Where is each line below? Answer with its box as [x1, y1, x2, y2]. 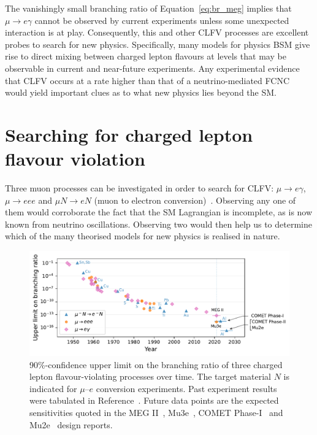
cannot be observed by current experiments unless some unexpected [34, 13, 289, 26]
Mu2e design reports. [29, 418, 113, 431]
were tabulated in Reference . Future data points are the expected [29, 394, 279, 407]
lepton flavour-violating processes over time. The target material [29, 370, 271, 383]
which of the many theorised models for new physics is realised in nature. [5, 229, 280, 242]
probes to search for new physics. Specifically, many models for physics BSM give [5, 37, 310, 50]
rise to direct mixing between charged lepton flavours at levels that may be [5, 50, 286, 63]
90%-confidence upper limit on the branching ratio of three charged [29, 358, 283, 371]
